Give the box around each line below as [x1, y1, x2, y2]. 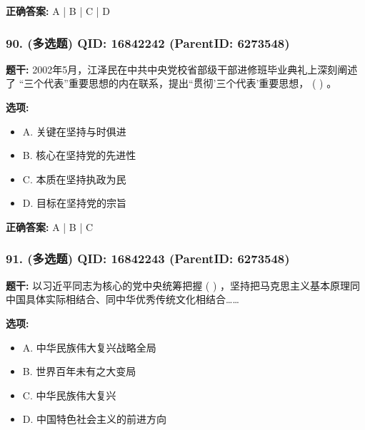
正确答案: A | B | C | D [6, 4, 110, 18]
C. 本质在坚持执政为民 [22, 171, 126, 186]
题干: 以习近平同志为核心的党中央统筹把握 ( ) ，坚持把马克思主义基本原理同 [6, 277, 361, 292]
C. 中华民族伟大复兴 [22, 387, 116, 402]
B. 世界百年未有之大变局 [22, 364, 136, 379]
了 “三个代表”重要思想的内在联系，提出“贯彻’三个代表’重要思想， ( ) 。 [6, 76, 337, 91]
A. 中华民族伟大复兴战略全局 [22, 339, 156, 354]
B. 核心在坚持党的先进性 [22, 148, 136, 163]
